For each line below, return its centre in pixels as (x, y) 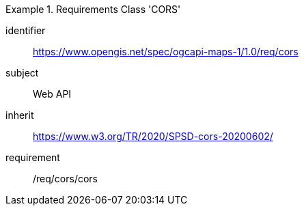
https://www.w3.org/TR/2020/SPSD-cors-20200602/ (153, 136)
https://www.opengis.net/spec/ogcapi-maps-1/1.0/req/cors (166, 52)
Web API (52, 94)
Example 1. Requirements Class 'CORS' (93, 9)
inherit (20, 115)
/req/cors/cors (66, 179)
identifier (26, 30)
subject (22, 73)
